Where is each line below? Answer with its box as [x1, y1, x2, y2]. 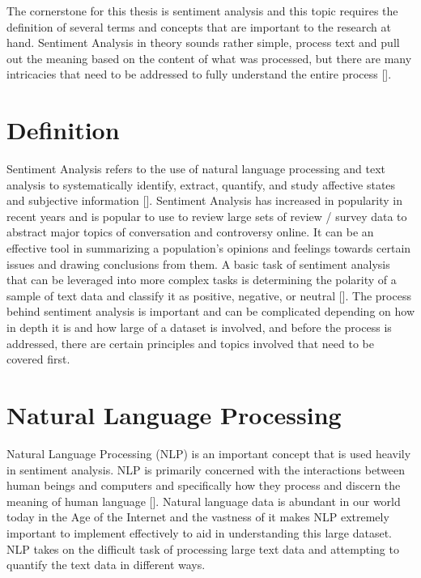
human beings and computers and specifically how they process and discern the [6, 477, 401, 494]
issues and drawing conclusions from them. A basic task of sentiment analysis [6, 255, 390, 272]
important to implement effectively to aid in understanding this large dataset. [6, 524, 392, 541]
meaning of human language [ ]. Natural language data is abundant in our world [6, 492, 401, 509]
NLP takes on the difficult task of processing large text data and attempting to [6, 540, 399, 557]
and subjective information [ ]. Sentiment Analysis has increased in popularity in [6, 192, 403, 209]
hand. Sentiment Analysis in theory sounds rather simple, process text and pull [6, 34, 400, 51]
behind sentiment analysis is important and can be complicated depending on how [6, 303, 415, 320]
